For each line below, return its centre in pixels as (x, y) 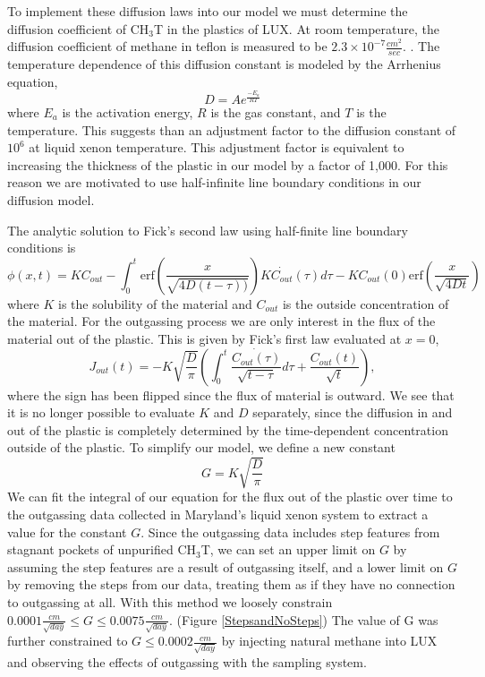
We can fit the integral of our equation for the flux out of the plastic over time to (230, 497)
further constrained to (68, 641)
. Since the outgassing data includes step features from (290, 531)
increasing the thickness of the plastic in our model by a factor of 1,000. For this (228, 164)
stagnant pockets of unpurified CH (102, 549)
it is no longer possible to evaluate (101, 412)
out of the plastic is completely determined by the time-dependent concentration (228, 429)
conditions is (42, 248)
